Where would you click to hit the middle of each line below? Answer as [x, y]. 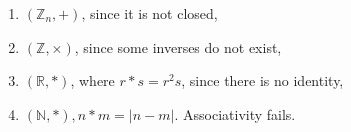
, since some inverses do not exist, [178, 46]
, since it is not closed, [149, 13]
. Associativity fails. [235, 113]
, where [92, 80]
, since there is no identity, [262, 80]
